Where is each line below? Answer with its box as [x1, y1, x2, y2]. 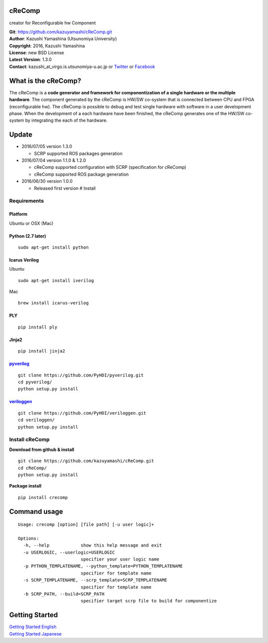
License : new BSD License [9, 50, 65, 56]
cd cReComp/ [18, 465, 47, 471]
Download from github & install [9, 446, 74, 452]
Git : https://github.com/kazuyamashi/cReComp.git [9, 29, 112, 35]
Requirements [9, 198, 44, 205]
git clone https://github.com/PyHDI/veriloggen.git [18, 410, 146, 416]
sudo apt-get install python [18, 244, 89, 250]
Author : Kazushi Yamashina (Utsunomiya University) [9, 36, 117, 42]
